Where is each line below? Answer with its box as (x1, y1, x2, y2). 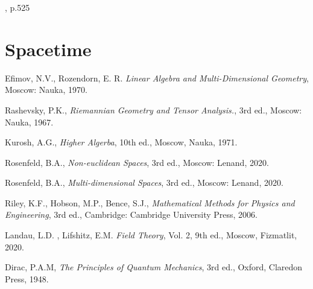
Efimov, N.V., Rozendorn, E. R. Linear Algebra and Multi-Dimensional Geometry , (5, 71, 309, 84)
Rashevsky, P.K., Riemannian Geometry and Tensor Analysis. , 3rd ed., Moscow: (5, 103, 302, 116)
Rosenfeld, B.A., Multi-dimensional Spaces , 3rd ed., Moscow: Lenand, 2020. (5, 176, 283, 189)
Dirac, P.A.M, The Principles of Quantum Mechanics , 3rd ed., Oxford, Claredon (5, 261, 303, 273)
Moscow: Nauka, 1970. (5, 83, 87, 96)
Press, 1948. (5, 272, 49, 285)
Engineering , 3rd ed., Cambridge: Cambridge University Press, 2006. (5, 208, 258, 221)
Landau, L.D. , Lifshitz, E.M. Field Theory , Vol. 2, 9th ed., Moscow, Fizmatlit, (5, 229, 297, 241)
